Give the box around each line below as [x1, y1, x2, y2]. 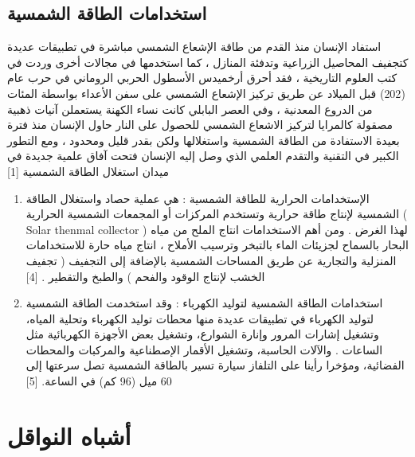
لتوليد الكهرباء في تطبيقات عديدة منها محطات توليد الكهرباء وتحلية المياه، [25, 310, 374, 326]
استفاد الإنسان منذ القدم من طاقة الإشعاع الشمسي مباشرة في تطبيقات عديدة [7, 38, 382, 55]
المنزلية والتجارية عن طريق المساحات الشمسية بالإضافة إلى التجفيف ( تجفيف [25, 252, 397, 268]
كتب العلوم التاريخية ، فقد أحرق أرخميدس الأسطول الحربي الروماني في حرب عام [7, 69, 397, 86]
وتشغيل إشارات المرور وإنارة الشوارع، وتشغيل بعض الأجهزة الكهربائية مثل [25, 326, 379, 342]
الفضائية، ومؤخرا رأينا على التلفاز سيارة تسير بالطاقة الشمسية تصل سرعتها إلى [25, 357, 405, 373]
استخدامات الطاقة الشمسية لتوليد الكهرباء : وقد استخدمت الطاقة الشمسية [25, 295, 383, 311]
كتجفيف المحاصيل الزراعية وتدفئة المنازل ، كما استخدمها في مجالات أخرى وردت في [7, 53, 409, 70]
